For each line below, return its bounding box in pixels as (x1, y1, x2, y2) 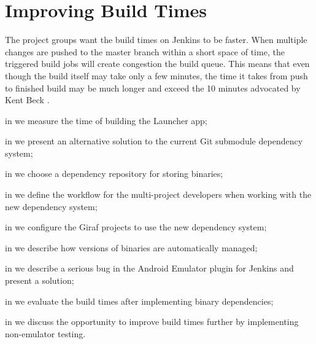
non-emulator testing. (5, 327, 86, 340)
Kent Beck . (5, 93, 50, 106)
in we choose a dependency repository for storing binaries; (5, 167, 223, 180)
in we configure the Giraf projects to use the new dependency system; (5, 221, 267, 233)
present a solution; (5, 274, 74, 287)
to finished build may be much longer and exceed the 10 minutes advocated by (5, 81, 301, 94)
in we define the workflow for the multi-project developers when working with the (5, 188, 312, 201)
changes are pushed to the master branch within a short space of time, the (5, 45, 285, 58)
